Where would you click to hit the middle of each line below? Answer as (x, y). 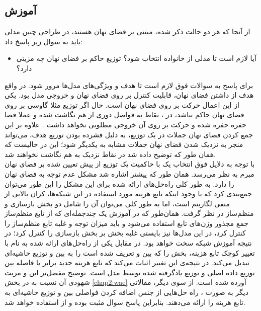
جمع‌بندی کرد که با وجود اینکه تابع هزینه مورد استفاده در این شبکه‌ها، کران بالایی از (128, 193)
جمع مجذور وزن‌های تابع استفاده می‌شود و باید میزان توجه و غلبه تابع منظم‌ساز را (126, 223)
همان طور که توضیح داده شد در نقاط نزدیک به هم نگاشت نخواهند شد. (110, 154)
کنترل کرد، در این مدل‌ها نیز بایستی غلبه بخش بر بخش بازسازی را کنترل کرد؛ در (125, 233)
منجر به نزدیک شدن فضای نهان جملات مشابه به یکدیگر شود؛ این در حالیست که (124, 144)
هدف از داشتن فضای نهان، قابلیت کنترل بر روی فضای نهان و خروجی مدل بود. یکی (129, 95)
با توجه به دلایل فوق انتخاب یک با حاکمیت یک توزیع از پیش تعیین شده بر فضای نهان (130, 164)
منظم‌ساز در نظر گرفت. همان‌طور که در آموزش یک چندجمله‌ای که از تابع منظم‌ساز (129, 213)
